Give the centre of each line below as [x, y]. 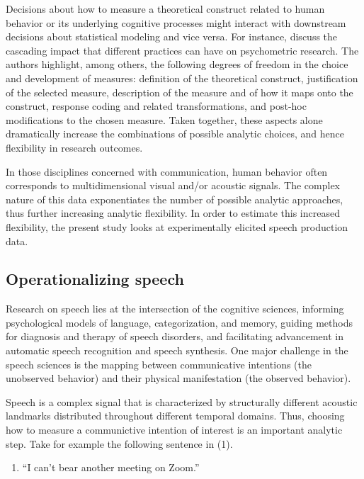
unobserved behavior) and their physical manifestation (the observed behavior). [178, 378]
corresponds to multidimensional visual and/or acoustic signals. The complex [173, 185]
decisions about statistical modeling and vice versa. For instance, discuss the [172, 36]
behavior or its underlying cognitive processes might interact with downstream [176, 22]
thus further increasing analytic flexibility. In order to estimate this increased [173, 213]
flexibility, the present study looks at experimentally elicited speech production [177, 226]
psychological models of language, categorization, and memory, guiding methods [179, 322]
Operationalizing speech [95, 279]
